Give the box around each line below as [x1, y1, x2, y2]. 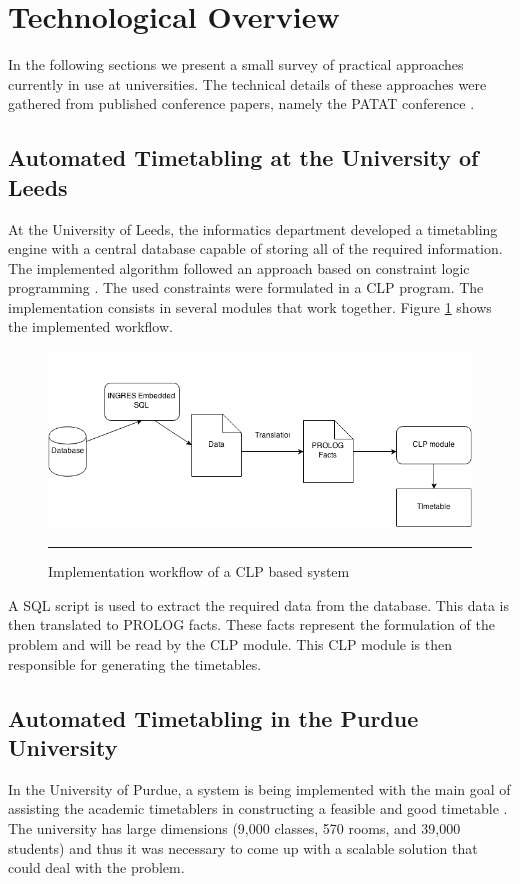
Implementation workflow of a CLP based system [48, 561, 350, 582]
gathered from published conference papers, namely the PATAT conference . [8, 93, 475, 114]
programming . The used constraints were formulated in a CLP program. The [8, 277, 484, 298]
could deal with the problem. [8, 857, 185, 878]
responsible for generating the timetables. [8, 653, 262, 674]
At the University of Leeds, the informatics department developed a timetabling [8, 218, 498, 239]
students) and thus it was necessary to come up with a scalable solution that [8, 837, 478, 858]
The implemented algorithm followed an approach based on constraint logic [8, 257, 470, 278]
